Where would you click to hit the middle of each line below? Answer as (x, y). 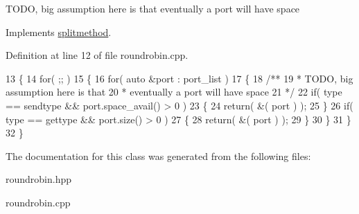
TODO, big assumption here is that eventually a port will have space (153, 8)
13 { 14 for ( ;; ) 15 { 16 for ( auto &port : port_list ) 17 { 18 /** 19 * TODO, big (179, 78)
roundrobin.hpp (39, 179)
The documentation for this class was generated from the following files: (158, 155)
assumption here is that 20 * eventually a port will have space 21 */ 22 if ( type (174, 92)
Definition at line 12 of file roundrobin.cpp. (97, 55)
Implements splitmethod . (59, 32)
